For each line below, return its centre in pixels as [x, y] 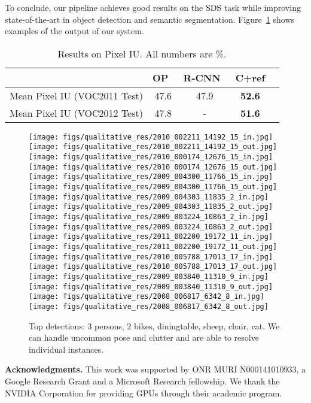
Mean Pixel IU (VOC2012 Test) [76, 113]
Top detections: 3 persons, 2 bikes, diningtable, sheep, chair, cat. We [154, 325]
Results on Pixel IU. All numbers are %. [142, 53]
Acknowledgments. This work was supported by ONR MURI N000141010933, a [155, 369]
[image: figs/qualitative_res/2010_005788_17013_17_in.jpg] [151, 257]
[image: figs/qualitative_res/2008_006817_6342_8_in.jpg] [147, 297]
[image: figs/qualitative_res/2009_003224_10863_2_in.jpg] [149, 217]
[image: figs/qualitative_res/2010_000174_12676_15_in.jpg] [151, 157]
